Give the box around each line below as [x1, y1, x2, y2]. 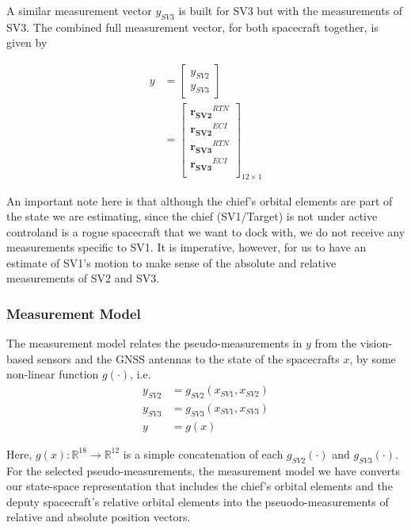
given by [6, 34, 48, 51]
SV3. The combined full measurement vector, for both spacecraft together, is [6, 18, 379, 35]
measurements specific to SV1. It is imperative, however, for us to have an [6, 239, 367, 255]
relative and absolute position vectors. [6, 509, 191, 525]
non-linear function [6, 366, 99, 382]
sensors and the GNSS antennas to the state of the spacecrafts [36, 350, 340, 367]
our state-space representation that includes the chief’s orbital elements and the [6, 478, 393, 494]
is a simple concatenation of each [123, 445, 284, 462]
